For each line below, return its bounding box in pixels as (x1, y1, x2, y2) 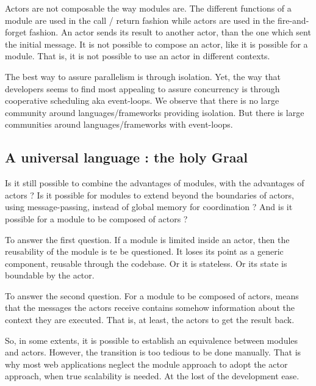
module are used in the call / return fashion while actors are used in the (5, 13, 275, 26)
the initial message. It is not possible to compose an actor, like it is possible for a (5, 37, 308, 50)
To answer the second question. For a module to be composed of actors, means (5, 289, 299, 302)
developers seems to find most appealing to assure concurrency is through (5, 82, 280, 95)
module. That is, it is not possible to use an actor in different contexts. (5, 49, 270, 62)
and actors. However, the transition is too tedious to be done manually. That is (5, 346, 301, 359)
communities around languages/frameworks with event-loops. (5, 118, 233, 131)
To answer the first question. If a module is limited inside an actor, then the (5, 233, 290, 246)
